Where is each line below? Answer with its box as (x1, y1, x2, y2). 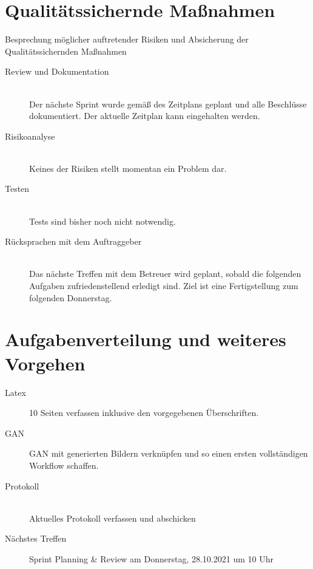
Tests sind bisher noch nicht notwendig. (29, 214, 176, 227)
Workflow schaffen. (29, 458, 99, 471)
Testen (5, 182, 30, 195)
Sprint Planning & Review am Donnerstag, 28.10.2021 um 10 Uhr (29, 552, 274, 565)
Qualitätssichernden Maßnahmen (5, 44, 127, 57)
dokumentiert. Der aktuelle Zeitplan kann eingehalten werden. (29, 109, 260, 122)
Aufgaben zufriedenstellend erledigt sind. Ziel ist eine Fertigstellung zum (29, 279, 298, 292)
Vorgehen (5, 350, 86, 375)
